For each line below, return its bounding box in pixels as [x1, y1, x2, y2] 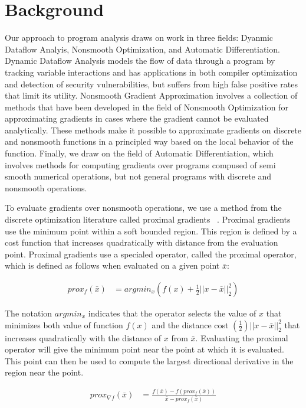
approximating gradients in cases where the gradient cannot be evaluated [5, 112, 269, 125]
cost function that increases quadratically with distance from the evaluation [5, 236, 278, 249]
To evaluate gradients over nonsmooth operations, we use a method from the [5, 201, 282, 214]
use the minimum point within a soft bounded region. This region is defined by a [5, 224, 297, 237]
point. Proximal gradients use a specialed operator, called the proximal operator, [5, 247, 297, 260]
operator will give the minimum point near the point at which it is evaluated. [5, 343, 284, 355]
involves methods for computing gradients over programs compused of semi [5, 158, 276, 171]
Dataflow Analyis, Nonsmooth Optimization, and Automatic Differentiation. [5, 43, 280, 55]
